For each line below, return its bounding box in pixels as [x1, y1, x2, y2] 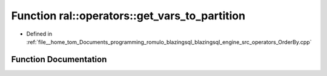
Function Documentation [11, 54, 107, 65]
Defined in [26, 30, 53, 37]
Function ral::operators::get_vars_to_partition [11, 9, 245, 22]
